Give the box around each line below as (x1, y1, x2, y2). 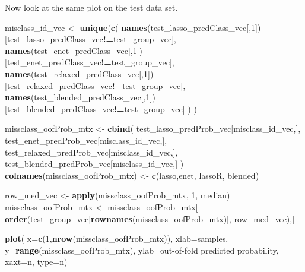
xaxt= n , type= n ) (5, 255, 68, 268)
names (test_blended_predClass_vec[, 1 (5, 91, 150, 103)
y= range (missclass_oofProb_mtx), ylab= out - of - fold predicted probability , (5, 243, 279, 256)
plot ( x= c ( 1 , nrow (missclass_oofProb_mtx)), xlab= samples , (5, 232, 228, 245)
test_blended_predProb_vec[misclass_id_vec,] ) (5, 157, 184, 170)
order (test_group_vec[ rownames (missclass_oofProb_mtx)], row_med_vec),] (5, 212, 295, 224)
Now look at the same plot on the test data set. (5, 1, 178, 13)
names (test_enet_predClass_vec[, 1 (5, 44, 137, 56)
